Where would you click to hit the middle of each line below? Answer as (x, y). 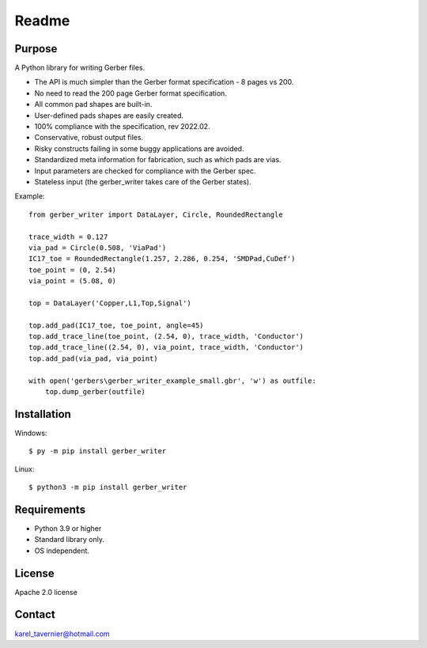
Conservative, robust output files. (89, 138)
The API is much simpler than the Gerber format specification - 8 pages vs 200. (164, 82)
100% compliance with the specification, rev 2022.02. (122, 127)
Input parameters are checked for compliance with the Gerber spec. (145, 171)
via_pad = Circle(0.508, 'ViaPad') (98, 248)
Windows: (31, 433)
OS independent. (62, 551)
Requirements (50, 509)
